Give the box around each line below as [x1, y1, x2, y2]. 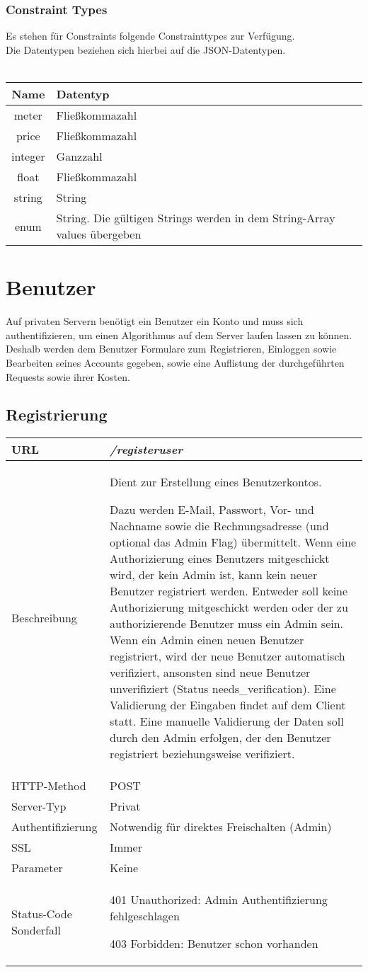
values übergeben [56, 226, 142, 242]
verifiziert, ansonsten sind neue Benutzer [110, 664, 311, 681]
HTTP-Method [11, 777, 86, 794]
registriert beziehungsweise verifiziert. [110, 745, 295, 762]
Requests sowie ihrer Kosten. [6, 369, 130, 384]
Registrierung [6, 404, 108, 425]
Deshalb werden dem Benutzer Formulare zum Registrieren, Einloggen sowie [6, 341, 337, 356]
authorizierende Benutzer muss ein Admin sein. [110, 615, 344, 632]
